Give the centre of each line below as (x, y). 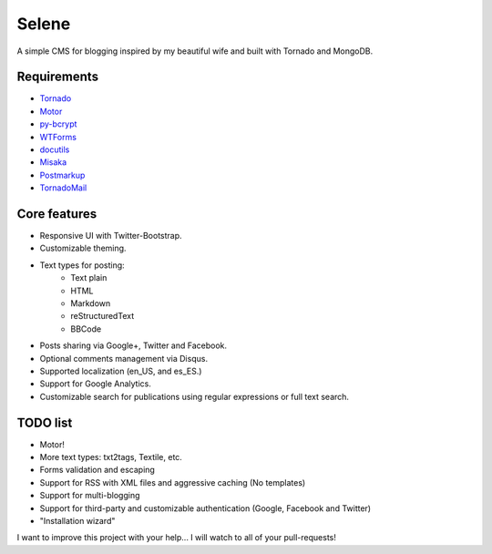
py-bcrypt (58, 124)
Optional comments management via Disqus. (124, 358)
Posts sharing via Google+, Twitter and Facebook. (133, 345)
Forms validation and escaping (97, 470)
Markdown (91, 303)
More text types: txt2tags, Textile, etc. (111, 457)
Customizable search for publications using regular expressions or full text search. (195, 396)
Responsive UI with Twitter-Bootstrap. (111, 236)
